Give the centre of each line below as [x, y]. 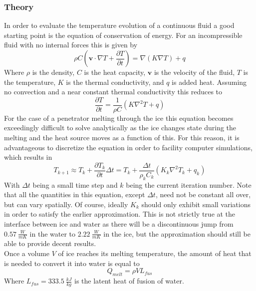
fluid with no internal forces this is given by [71, 45]
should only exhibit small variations [196, 204]
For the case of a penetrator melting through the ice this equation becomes [119, 118]
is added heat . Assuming [209, 82]
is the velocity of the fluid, [194, 72]
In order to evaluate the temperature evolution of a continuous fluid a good [119, 25]
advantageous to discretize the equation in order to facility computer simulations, [128, 147]
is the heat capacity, [115, 72]
